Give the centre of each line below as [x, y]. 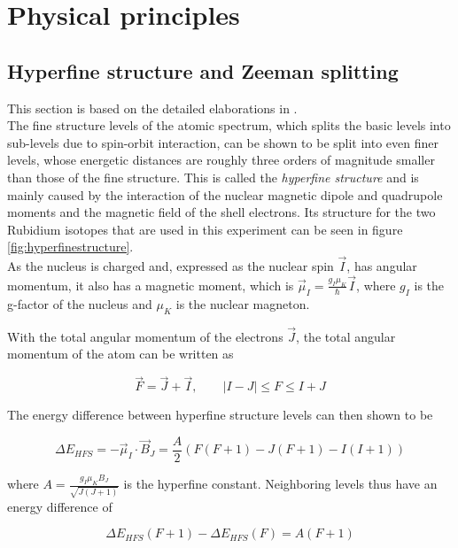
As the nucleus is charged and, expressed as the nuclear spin [171, 266]
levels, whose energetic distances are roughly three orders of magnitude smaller [221, 160]
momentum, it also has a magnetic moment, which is [151, 285]
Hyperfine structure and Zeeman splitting [203, 70]
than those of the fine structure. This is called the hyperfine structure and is [213, 177]
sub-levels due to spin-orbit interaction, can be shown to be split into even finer [223, 142]
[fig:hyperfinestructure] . [70, 247]
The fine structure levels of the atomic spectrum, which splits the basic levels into [229, 125]
